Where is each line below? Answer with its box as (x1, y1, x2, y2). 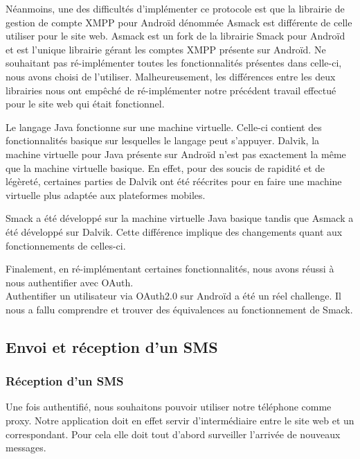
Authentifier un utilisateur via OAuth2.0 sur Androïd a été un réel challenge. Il (6, 288, 341, 303)
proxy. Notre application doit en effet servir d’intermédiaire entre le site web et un (6, 413, 354, 428)
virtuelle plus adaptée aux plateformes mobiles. (6, 187, 206, 202)
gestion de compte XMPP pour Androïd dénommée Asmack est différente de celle (6, 15, 352, 29)
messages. (6, 440, 46, 455)
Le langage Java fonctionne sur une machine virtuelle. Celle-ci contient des (6, 119, 322, 134)
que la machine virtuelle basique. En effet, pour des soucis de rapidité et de (6, 160, 325, 175)
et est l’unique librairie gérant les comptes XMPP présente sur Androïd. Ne (6, 42, 326, 56)
